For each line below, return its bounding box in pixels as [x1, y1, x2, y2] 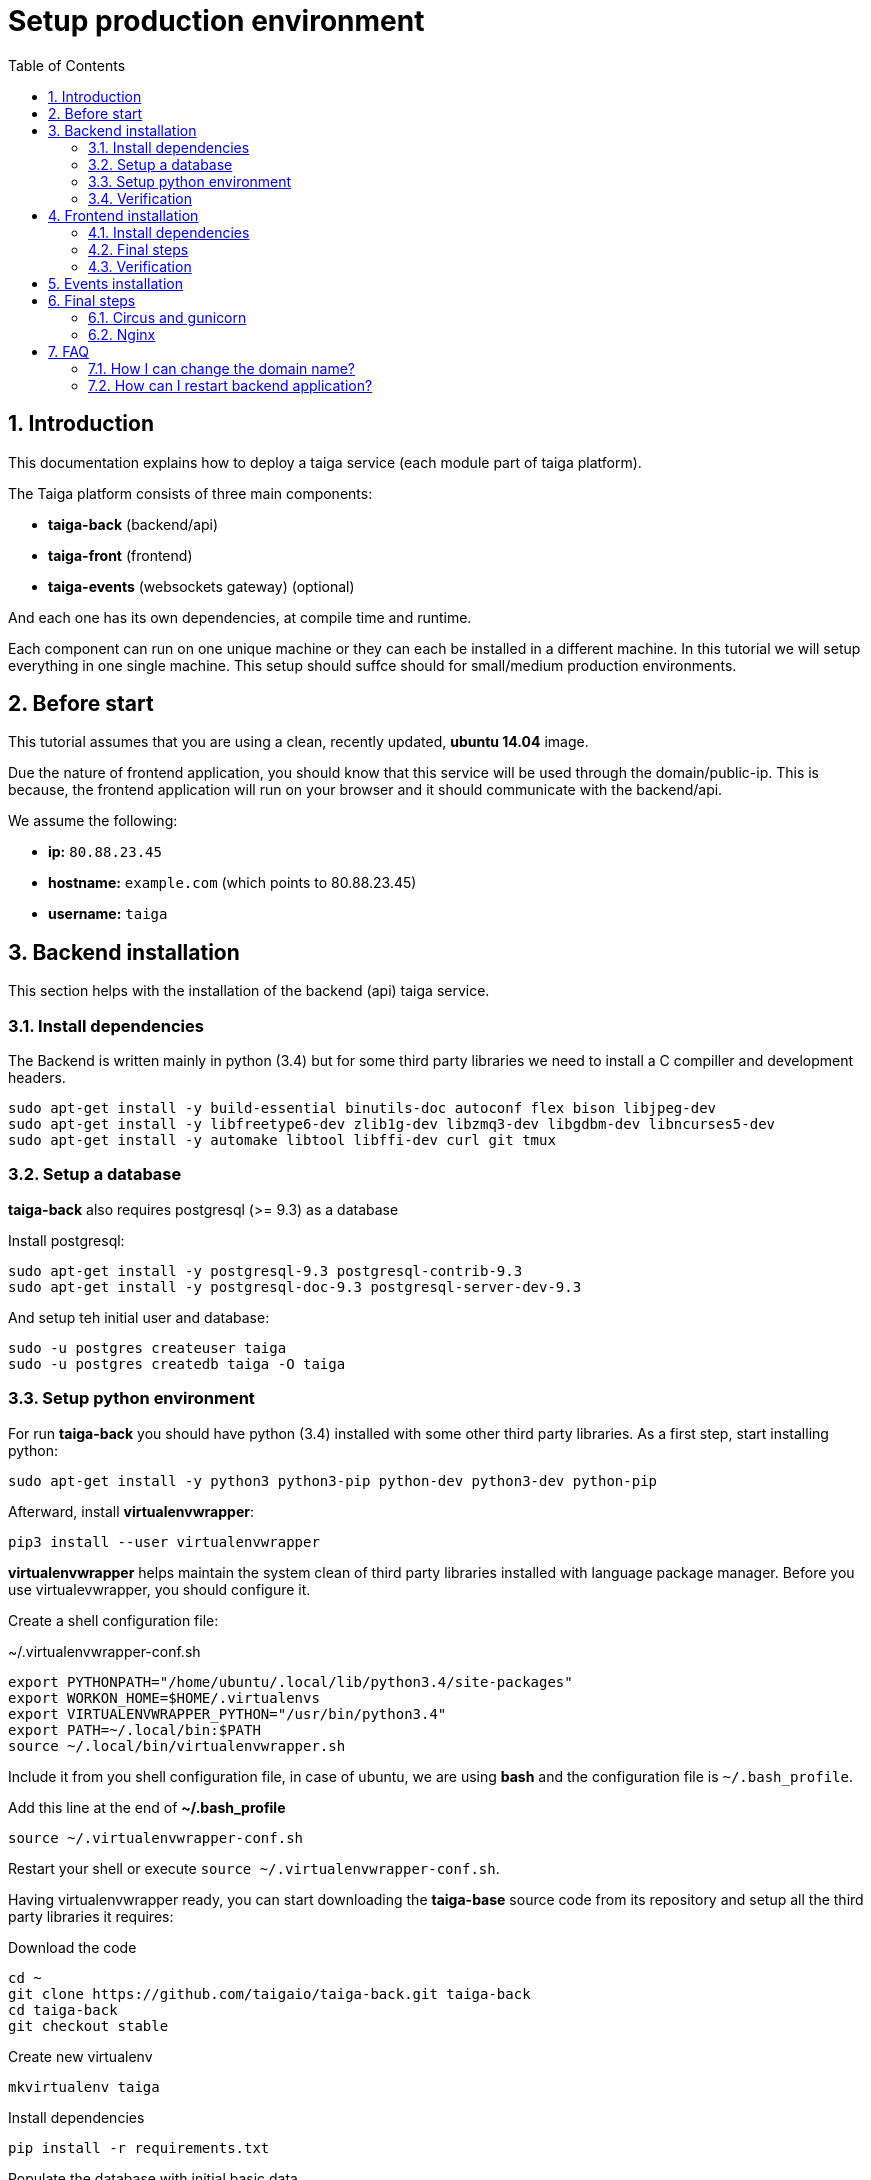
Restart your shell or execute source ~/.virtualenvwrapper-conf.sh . [8, 1859, 500, 1877]
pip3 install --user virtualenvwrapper [8, 1533, 320, 1550]
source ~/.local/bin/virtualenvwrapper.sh [8, 1737, 346, 1754]
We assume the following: [8, 812, 178, 830]
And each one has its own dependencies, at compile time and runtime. [8, 608, 472, 626]
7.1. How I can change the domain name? [88, 359, 355, 377]
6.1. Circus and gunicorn [88, 308, 247, 326]
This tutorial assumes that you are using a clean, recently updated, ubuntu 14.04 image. [8, 733, 589, 751]
